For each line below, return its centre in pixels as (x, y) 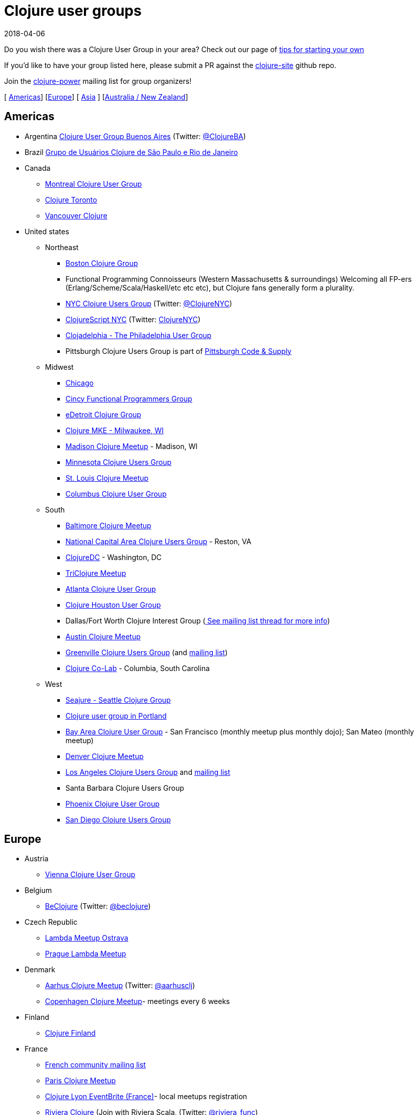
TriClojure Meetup (96, 573)
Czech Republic (51, 922)
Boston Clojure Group (102, 263)
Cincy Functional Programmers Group (129, 398)
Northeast (62, 247)
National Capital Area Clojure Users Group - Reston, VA (159, 541)
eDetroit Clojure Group (103, 414)
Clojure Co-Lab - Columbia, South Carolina (138, 668)
